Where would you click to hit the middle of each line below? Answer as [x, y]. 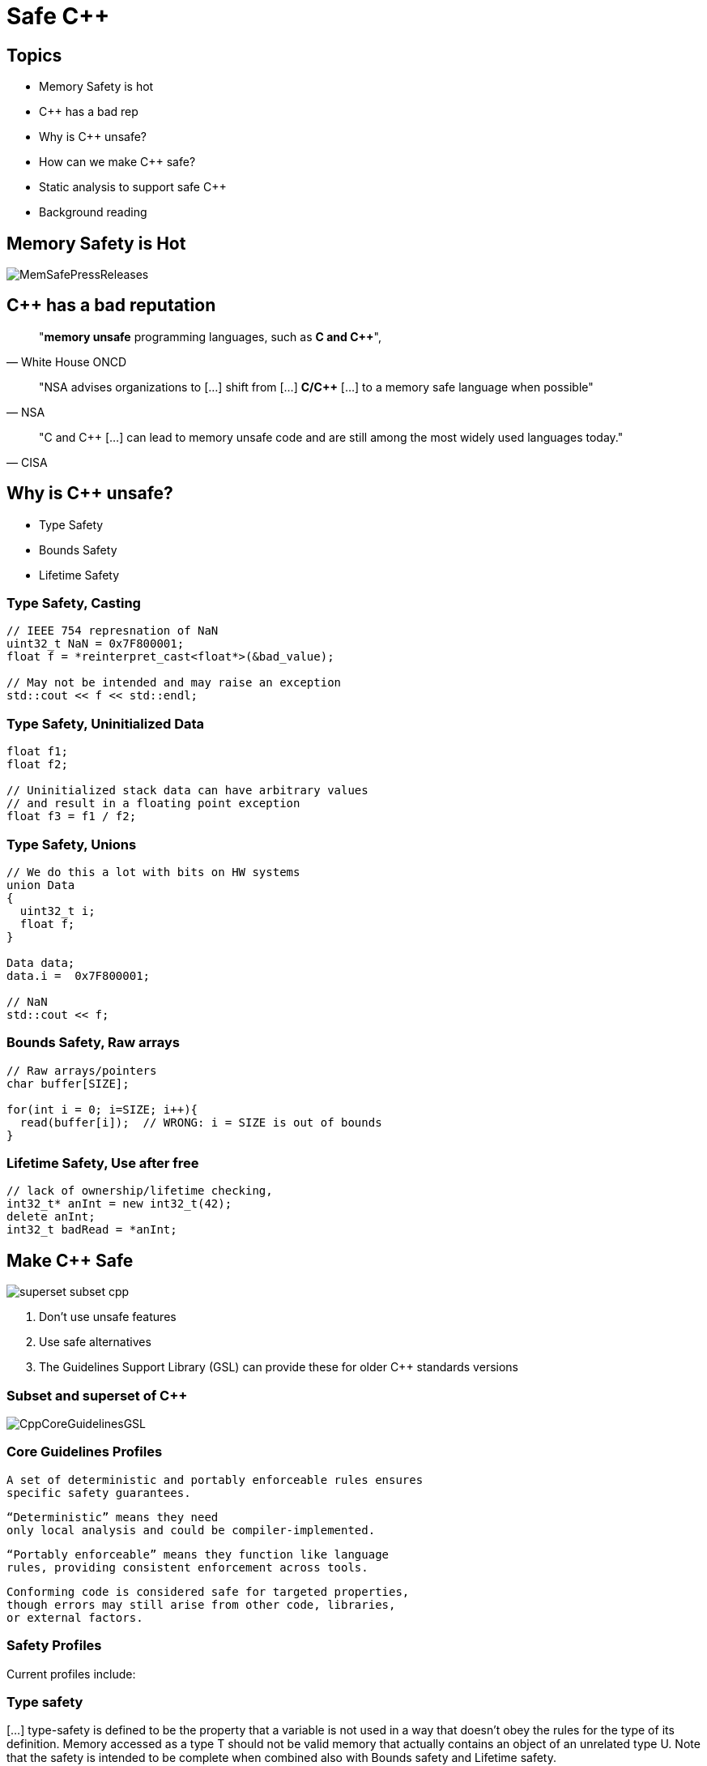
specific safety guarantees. [99, 1492]
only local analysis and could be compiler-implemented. [191, 1530]
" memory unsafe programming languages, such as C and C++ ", [210, 336]
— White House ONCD [67, 361]
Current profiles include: [71, 1674]
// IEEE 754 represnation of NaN [113, 631]
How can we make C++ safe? [117, 162]
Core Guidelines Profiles [85, 1452]
